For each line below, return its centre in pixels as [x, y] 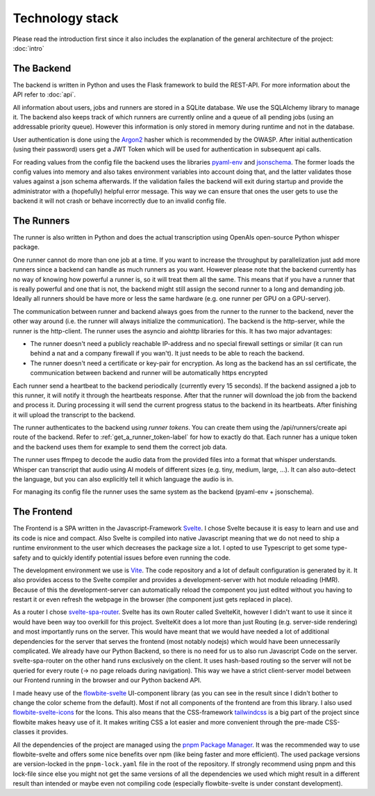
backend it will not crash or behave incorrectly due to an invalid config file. [119, 201]
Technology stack [66, 18]
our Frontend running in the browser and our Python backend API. [107, 680]
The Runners [41, 221]
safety [22, 557]
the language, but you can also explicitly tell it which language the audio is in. [123, 479]
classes [24, 732]
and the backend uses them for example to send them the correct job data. [120, 447]
